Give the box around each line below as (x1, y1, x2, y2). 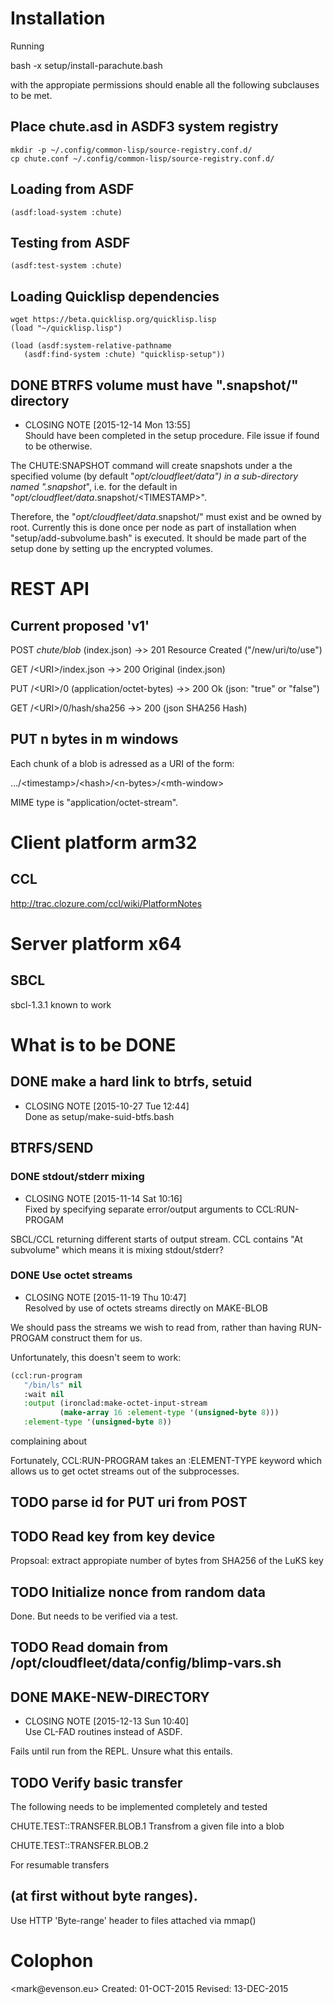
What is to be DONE (10, 1034, 177, 1056)
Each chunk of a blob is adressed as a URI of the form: (10, 757, 235, 769)
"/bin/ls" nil (23, 1380, 83, 1390)
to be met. (10, 89, 53, 101)
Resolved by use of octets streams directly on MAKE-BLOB (24, 1302, 268, 1314)
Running (10, 40, 45, 52)
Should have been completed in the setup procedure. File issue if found (24, 430, 320, 441)
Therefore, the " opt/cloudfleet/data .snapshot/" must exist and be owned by (10, 511, 322, 522)
